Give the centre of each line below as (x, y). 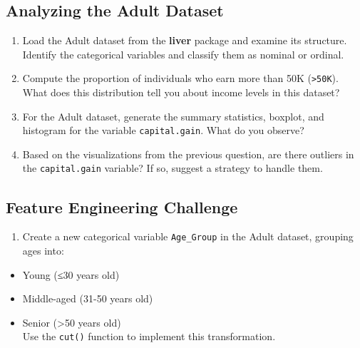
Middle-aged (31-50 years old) (88, 298)
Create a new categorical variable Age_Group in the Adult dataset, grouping (188, 236)
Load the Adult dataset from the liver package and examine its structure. (185, 40)
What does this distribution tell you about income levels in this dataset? (181, 92)
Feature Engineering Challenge (122, 206)
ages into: (43, 250)
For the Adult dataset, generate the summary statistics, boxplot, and (173, 116)
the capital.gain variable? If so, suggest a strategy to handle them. (173, 168)
